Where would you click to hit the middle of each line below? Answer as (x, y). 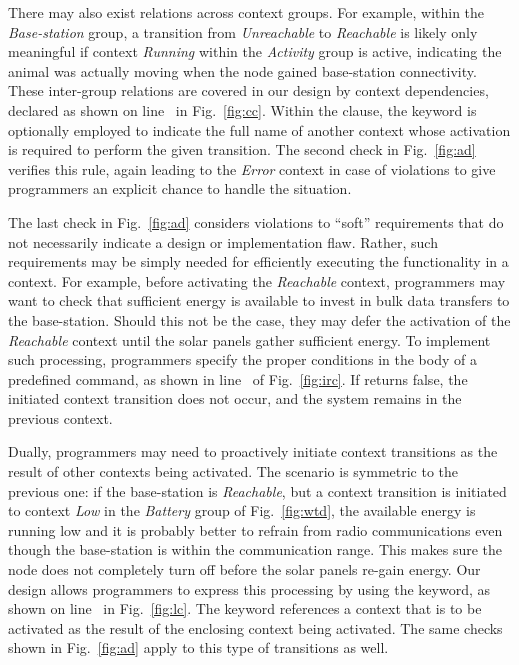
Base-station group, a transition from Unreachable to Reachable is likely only (243, 31)
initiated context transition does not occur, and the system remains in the (235, 398)
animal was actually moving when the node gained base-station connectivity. (242, 70)
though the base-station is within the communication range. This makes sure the (255, 549)
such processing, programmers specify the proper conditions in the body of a (242, 359)
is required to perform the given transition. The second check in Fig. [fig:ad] (242, 149)
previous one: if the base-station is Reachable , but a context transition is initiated (257, 490)
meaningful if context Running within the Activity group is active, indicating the (255, 51)
